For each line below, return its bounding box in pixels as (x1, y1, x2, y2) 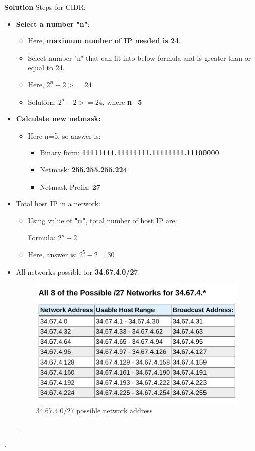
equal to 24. (28, 62, 65, 73)
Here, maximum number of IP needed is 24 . (28, 35, 181, 46)
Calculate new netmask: (16, 113, 101, 124)
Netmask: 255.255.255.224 (40, 164, 127, 174)
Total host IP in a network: (16, 198, 100, 209)
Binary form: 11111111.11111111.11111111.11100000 (40, 147, 219, 158)
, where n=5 (102, 96, 142, 107)
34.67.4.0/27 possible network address (36, 405, 153, 416)
